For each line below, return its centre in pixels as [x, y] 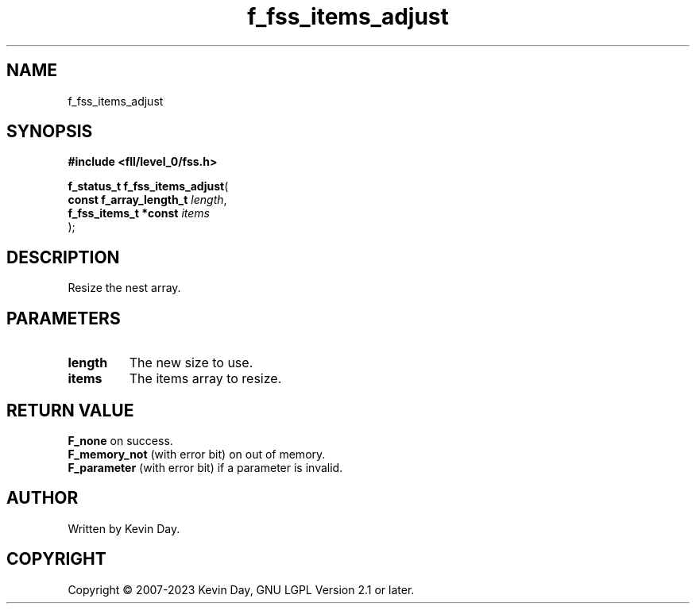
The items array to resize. [205, 379]
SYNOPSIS [50, 132]
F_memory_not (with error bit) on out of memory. [197, 454]
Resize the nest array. [124, 288]
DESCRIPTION [63, 257]
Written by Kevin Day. [124, 528]
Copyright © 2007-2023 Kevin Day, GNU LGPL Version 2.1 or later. [241, 589]
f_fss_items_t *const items [139, 213]
